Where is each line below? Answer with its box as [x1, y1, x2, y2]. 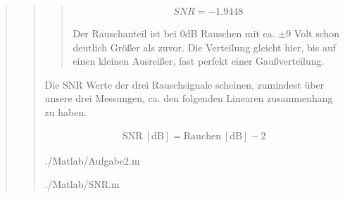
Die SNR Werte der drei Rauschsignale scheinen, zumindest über [44, 77, 325, 91]
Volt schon [294, 26, 340, 41]
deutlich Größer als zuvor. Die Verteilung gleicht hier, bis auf [73, 39, 336, 54]
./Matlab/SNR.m [44, 177, 120, 191]
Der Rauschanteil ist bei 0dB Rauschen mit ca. [73, 26, 275, 41]
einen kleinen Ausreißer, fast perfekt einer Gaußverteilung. [73, 53, 325, 68]
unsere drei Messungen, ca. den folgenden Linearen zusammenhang [44, 91, 333, 106]
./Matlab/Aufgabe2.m [44, 153, 140, 167]
